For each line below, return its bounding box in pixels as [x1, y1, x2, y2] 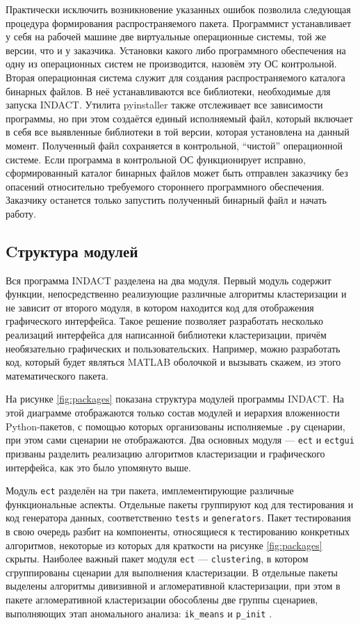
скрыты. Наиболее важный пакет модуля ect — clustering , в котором [6, 551, 309, 566]
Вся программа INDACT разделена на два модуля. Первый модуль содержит [6, 273, 332, 287]
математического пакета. [6, 368, 108, 382]
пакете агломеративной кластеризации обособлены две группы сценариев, [6, 592, 318, 607]
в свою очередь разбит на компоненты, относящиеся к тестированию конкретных [6, 524, 350, 539]
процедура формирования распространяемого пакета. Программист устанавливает [6, 15, 351, 30]
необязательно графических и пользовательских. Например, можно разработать [6, 341, 341, 355]
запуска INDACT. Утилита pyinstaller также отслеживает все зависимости [6, 97, 323, 112]
